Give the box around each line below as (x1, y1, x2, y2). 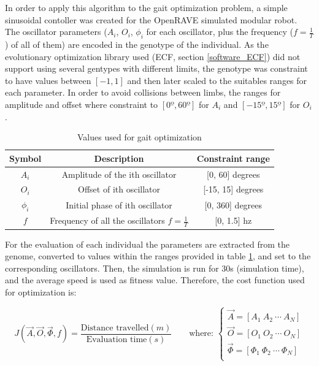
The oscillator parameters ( (5, 25, 107, 38)
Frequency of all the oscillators (50, 214, 165, 227)
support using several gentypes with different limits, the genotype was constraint (5, 62, 308, 75)
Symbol (9, 151, 42, 164)
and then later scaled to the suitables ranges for (127, 74, 307, 86)
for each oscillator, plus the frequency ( (146, 25, 293, 38)
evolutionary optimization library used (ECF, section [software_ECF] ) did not (5, 50, 301, 63)
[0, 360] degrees (204, 198, 263, 211)
